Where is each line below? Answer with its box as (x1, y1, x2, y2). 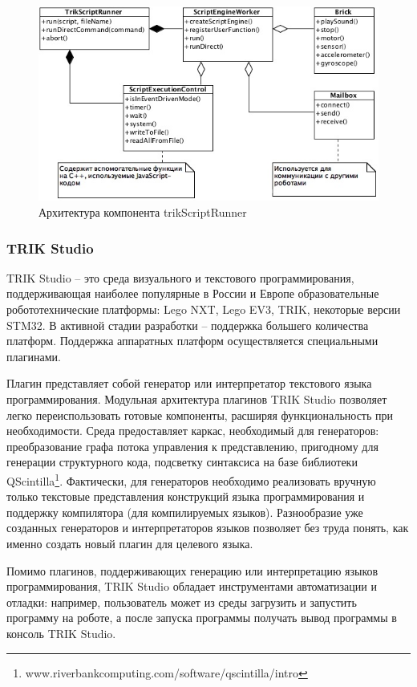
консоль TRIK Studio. (6, 625, 116, 642)
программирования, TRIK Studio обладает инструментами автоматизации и (6, 578, 377, 595)
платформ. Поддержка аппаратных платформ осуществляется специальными (6, 332, 379, 349)
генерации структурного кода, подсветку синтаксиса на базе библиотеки (6, 453, 358, 470)
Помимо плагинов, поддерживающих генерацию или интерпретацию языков (6, 562, 379, 579)
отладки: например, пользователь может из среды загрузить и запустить (6, 593, 357, 610)
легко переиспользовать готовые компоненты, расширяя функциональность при (6, 406, 394, 423)
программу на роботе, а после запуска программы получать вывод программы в (6, 609, 397, 626)
